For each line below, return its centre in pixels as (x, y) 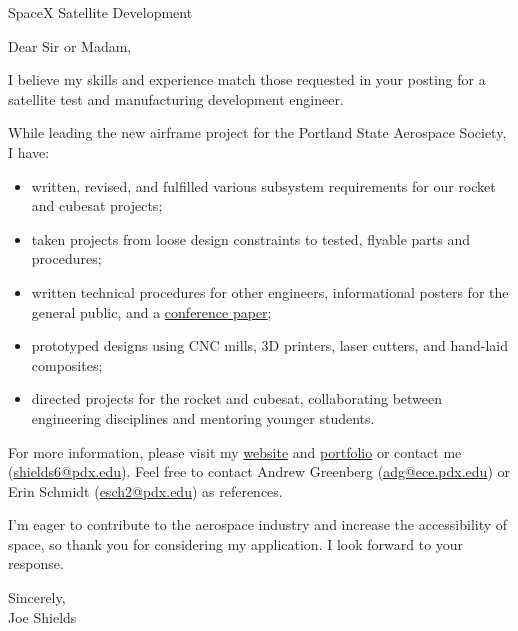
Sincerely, (37, 597)
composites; (67, 364)
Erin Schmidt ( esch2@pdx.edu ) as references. (145, 490)
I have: (29, 151)
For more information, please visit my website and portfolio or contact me (235, 451)
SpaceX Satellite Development (100, 12)
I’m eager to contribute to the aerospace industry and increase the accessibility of (258, 524)
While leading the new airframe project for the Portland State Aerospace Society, (257, 132)
